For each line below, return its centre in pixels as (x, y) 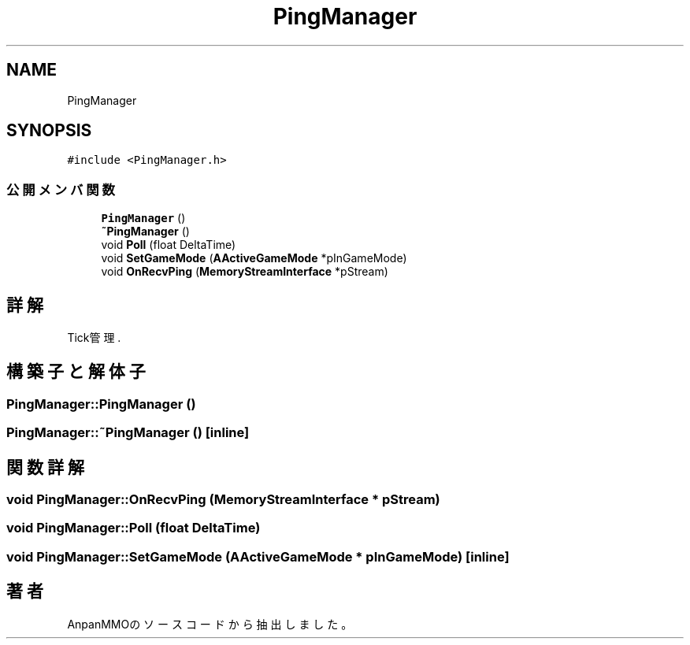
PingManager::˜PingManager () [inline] (128, 433)
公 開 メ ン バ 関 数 (61, 189)
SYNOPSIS (49, 131)
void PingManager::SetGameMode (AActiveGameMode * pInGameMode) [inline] (258, 556)
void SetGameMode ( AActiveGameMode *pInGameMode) (254, 258)
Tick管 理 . (94, 338)
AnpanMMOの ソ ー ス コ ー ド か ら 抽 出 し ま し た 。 (210, 624)
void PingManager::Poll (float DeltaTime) (134, 528)
